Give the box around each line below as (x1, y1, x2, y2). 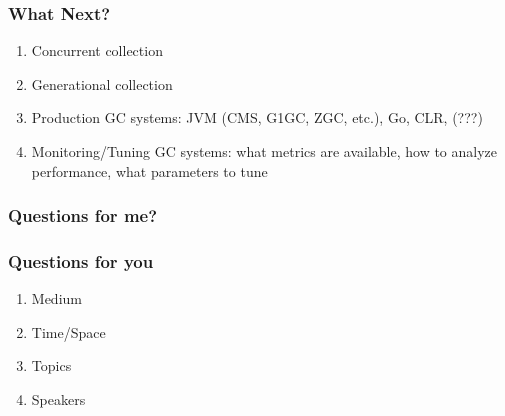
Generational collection (31, 73, 173, 94)
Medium (31, 288, 82, 309)
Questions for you (8, 248, 154, 273)
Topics (31, 355, 72, 376)
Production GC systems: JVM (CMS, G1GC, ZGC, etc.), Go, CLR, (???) (31, 107, 483, 128)
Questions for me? (8, 203, 158, 228)
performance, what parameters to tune (31, 160, 268, 181)
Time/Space (31, 321, 106, 342)
